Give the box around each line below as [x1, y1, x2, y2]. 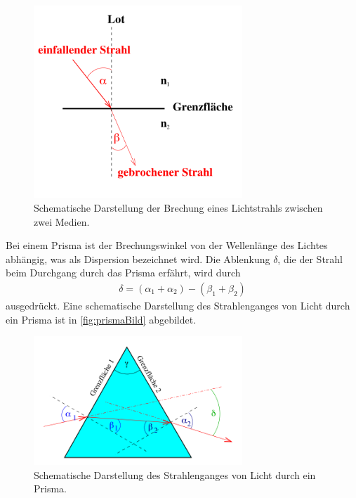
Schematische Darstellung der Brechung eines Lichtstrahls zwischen [34, 200, 323, 215]
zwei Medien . [34, 214, 90, 229]
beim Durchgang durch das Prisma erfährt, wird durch [6, 265, 241, 280]
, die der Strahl [277, 251, 343, 266]
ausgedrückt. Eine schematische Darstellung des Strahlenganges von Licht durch [6, 298, 350, 313]
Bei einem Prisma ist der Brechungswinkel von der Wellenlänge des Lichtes [6, 238, 328, 253]
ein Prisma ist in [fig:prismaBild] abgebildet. [6, 312, 197, 326]
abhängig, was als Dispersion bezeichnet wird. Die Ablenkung [6, 251, 270, 266]
